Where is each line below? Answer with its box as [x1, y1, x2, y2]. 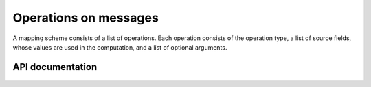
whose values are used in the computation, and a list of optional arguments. [12, 43, 227, 51]
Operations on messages [12, 10, 159, 25]
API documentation [12, 61, 98, 73]
